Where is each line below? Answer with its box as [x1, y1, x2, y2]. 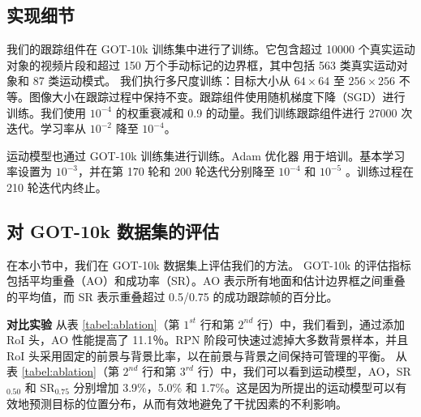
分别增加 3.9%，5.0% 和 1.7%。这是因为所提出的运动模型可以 [73, 378, 396, 395]
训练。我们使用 [6, 104, 86, 121]
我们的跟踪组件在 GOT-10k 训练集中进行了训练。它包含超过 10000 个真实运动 [6, 40, 415, 57]
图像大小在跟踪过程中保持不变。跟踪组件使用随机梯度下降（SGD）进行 [28, 87, 406, 104]
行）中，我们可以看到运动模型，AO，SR [197, 363, 411, 380]
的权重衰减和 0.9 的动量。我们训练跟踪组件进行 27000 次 [115, 104, 413, 121]
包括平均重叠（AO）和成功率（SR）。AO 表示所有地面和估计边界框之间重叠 [6, 272, 406, 289]
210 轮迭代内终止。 [6, 178, 107, 195]
